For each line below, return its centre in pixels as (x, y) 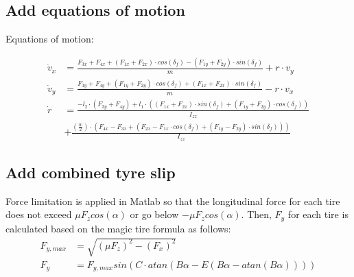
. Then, (256, 214)
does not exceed (39, 214)
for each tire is (318, 214)
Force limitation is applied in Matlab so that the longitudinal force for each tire (173, 201)
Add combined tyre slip (91, 172)
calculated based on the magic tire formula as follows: (118, 228)
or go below (154, 214)
